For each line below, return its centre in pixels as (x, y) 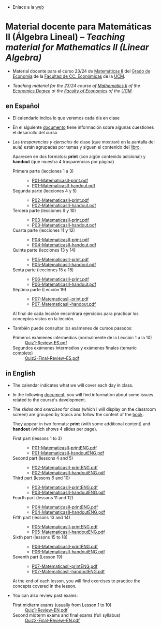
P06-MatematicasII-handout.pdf (64, 284)
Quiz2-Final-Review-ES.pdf (52, 358)
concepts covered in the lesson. (44, 586)
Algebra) (24, 58)
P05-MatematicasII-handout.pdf (64, 264)
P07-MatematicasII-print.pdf (60, 299)
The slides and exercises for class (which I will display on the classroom (84, 409)
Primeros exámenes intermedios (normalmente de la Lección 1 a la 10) (82, 337)
